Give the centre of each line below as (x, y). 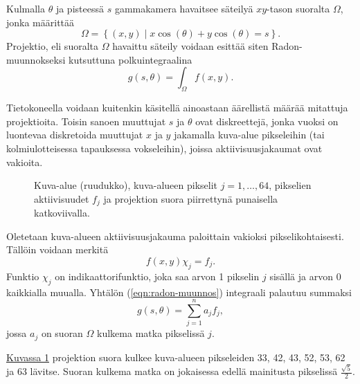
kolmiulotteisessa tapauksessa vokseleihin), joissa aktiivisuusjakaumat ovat (164, 148)
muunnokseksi (36, 59)
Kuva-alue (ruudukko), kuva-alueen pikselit (126, 185)
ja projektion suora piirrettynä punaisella (191, 198)
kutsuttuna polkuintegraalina (130, 59)
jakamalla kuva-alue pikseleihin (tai (249, 135)
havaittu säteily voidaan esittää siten (190, 46)
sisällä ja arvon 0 (305, 276)
